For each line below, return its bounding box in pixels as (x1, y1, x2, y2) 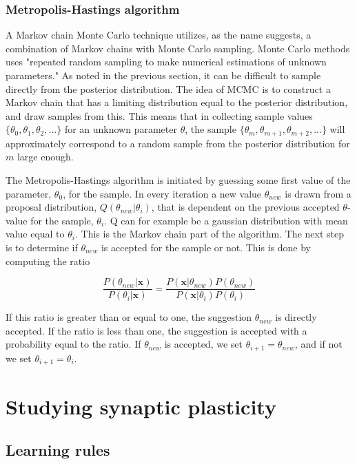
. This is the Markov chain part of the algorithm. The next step (74, 226, 344, 241)
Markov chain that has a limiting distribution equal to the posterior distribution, (6, 95, 348, 109)
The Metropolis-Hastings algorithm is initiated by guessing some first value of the (6, 173, 351, 187)
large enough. (17, 149, 74, 164)
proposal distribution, (6, 200, 97, 214)
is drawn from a (285, 186, 351, 200)
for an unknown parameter (64, 122, 177, 136)
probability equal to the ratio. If (6, 337, 141, 351)
